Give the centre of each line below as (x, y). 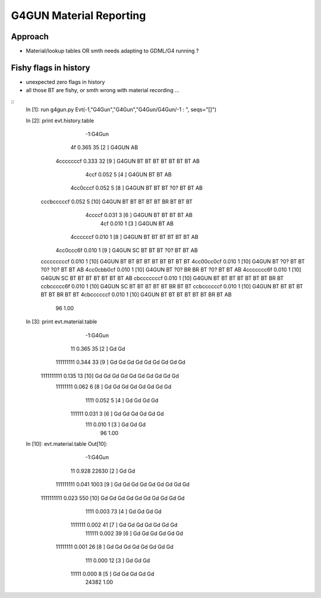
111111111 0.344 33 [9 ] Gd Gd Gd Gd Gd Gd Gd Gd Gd (120, 362)
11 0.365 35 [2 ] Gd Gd (98, 348)
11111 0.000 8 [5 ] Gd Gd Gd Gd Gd (112, 574)
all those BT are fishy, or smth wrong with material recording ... (103, 90)
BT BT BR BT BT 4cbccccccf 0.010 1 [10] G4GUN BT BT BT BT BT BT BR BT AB (136, 295)
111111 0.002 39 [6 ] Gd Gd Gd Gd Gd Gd (134, 533)
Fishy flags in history (51, 67)
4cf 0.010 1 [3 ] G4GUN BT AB (137, 224)
